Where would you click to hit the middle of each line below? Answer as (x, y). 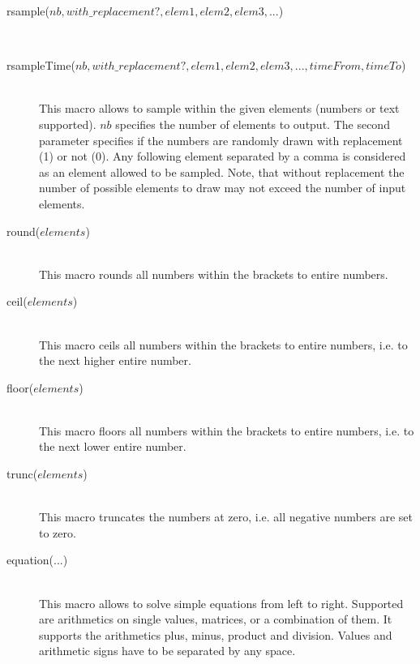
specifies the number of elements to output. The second (253, 124)
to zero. (58, 532)
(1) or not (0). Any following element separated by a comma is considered (223, 156)
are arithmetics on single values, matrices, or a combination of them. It (216, 619)
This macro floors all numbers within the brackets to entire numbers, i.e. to (227, 430)
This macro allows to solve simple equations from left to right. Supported (221, 603)
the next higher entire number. (115, 360)
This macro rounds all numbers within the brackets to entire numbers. (214, 274)
